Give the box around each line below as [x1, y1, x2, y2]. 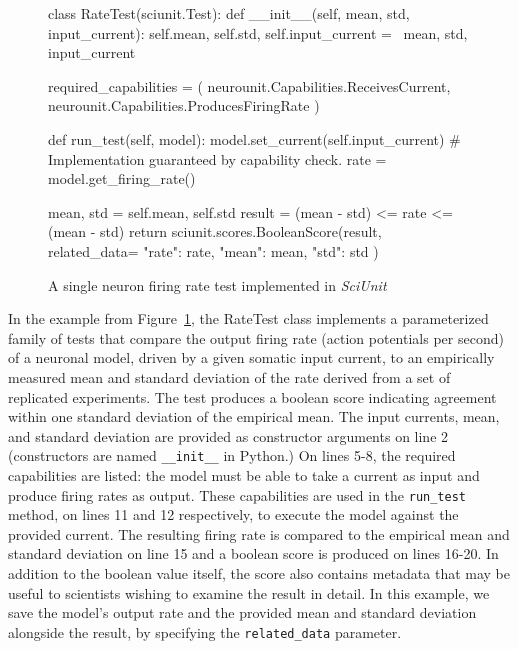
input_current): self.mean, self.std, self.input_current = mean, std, [48, 22, 468, 43]
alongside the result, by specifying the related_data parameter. [8, 621, 402, 642]
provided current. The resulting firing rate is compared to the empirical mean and [8, 523, 510, 544]
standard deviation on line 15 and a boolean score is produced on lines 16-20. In [8, 543, 499, 564]
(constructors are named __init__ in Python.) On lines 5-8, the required [8, 445, 456, 466]
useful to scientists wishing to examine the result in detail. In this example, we [8, 582, 490, 603]
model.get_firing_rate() [48, 168, 196, 189]
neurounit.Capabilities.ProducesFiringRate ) [48, 95, 320, 116]
